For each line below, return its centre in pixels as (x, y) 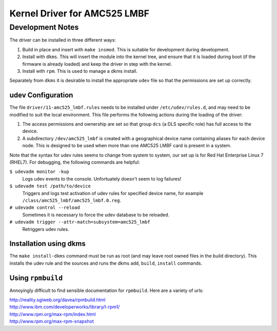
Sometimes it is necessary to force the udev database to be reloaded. (96, 215)
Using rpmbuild (36, 278)
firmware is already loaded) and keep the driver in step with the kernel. (97, 64)
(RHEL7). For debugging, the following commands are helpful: (75, 162)
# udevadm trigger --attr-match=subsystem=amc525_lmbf (80, 222)
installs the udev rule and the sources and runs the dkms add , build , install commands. (106, 263)
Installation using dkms (47, 244)
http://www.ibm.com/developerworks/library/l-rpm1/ (65, 307)
